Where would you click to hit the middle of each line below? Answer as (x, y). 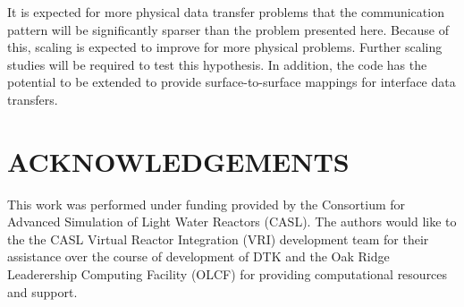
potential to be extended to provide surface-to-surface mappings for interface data (232, 82)
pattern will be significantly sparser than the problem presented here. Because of (228, 29)
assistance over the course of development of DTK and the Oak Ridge (198, 256)
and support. (42, 291)
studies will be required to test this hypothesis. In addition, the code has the (217, 64)
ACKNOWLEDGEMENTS (178, 161)
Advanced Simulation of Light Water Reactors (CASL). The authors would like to (232, 222)
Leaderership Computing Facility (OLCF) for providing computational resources (228, 274)
